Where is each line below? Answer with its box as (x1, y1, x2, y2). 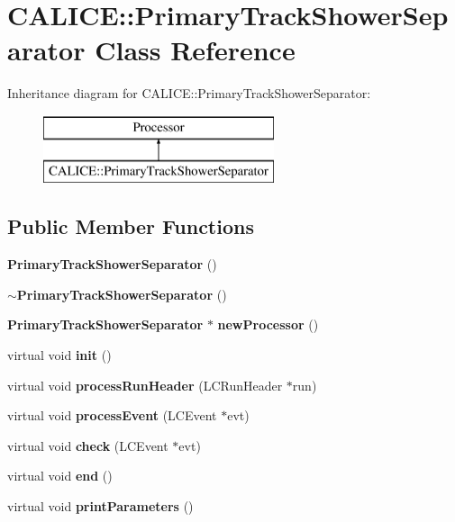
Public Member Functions (7, 212, 254, 240)
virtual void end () (7, 466, 113, 485)
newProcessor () (217, 315, 319, 334)
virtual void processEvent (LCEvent (7, 406, 217, 425)
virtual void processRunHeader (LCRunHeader (7, 375, 283, 394)
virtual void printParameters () (7, 497, 194, 516)
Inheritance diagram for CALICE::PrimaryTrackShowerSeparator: (7, 84, 371, 103)
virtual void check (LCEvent (7, 436, 168, 454)
